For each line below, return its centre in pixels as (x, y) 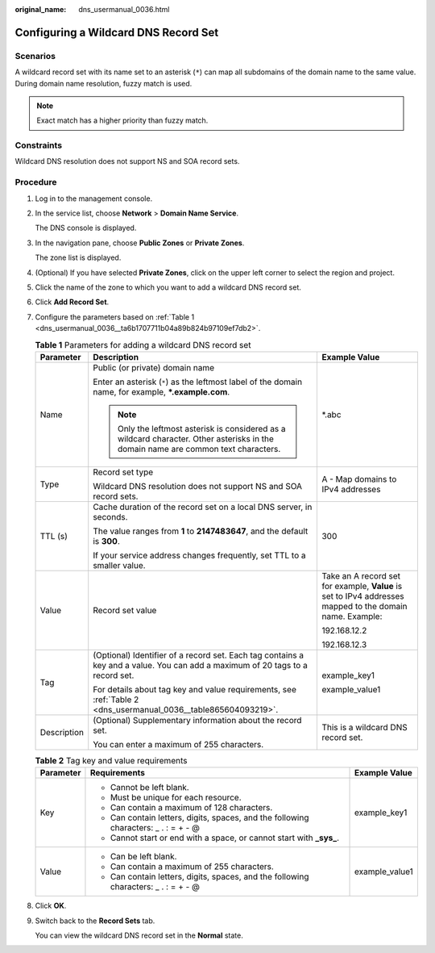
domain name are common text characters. (199, 449)
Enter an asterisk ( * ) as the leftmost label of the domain (197, 382)
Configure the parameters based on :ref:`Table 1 (115, 317)
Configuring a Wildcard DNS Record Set (117, 32)
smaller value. (119, 565)
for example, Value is (362, 586)
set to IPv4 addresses (363, 596)
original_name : (41, 9)
